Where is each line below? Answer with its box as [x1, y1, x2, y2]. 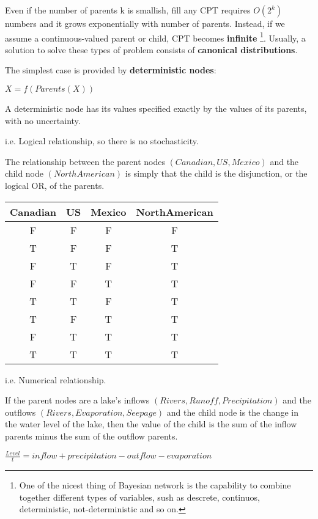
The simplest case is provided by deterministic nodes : [5, 64, 216, 76]
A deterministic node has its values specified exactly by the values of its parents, [5, 102, 307, 115]
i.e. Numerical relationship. [5, 373, 106, 386]
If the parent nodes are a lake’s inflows [5, 394, 150, 407]
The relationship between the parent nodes [5, 155, 165, 167]
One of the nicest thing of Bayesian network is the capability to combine [19, 478, 291, 491]
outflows [5, 405, 36, 418]
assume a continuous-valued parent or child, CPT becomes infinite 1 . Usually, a [5, 29, 306, 44]
